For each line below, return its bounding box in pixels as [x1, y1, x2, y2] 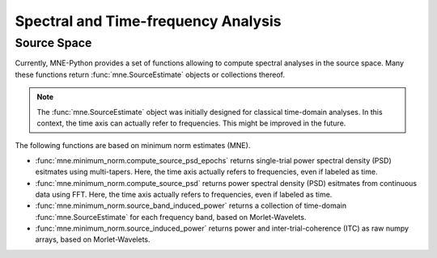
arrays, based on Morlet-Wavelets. [35, 235, 151, 244]
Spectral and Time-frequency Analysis [15, 12, 282, 30]
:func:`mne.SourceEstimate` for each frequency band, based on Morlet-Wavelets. [35, 212, 307, 222]
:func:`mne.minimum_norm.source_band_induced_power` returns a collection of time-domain [35, 201, 347, 210]
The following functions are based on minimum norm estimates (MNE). [15, 141, 251, 150]
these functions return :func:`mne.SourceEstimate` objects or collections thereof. [15, 70, 286, 79]
